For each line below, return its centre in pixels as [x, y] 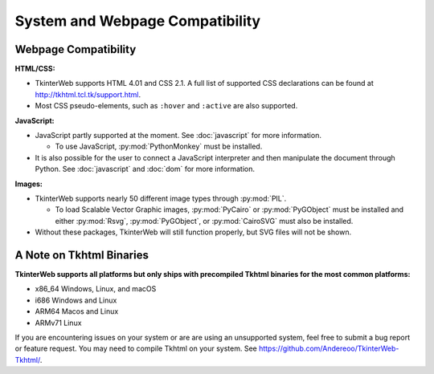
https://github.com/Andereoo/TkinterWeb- [329, 348]
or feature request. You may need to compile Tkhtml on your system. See [136, 348]
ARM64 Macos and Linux [77, 311]
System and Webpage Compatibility [138, 21]
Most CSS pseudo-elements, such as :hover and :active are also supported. [166, 106]
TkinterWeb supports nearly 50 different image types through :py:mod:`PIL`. [161, 198]
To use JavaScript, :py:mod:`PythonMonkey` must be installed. [159, 146]
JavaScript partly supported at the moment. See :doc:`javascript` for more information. [178, 136]
